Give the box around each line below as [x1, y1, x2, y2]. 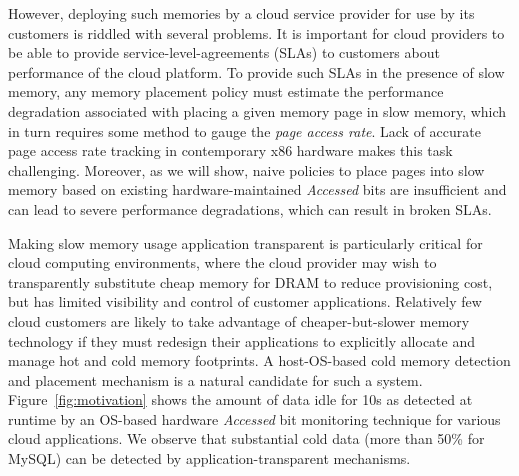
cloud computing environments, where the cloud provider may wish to [8, 252, 437, 273]
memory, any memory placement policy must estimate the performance [8, 81, 444, 102]
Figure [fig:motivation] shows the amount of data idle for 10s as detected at [8, 389, 473, 410]
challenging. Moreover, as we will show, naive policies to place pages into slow [8, 159, 485, 180]
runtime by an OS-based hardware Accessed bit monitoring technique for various [8, 408, 501, 429]
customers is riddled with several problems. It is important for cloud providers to [8, 22, 505, 43]
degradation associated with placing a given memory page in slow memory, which [8, 100, 507, 121]
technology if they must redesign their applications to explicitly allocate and [8, 330, 475, 351]
